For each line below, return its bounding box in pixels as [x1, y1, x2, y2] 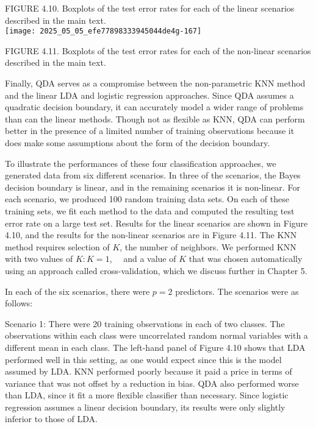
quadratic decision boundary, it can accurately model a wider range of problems [5, 101, 304, 113]
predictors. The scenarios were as [175, 284, 299, 297]
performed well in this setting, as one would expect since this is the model [5, 353, 282, 365]
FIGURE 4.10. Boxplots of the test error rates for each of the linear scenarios [5, 2, 295, 14]
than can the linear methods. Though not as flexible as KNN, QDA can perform [5, 112, 305, 125]
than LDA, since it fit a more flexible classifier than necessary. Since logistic [5, 389, 289, 401]
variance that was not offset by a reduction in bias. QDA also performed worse [5, 376, 299, 389]
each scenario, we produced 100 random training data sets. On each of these [5, 192, 289, 205]
